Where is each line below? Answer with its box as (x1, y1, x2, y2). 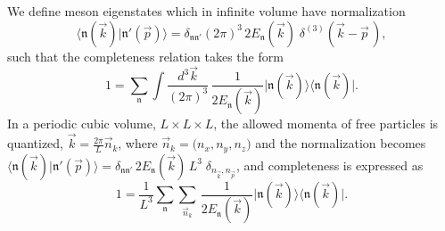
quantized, (7, 134, 64, 153)
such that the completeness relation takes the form (7, 46, 284, 65)
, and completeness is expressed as (235, 155, 424, 174)
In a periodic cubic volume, (7, 114, 156, 133)
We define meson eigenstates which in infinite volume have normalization (7, 2, 406, 20)
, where (118, 134, 158, 153)
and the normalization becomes (255, 134, 426, 153)
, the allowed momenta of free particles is (213, 114, 439, 133)
